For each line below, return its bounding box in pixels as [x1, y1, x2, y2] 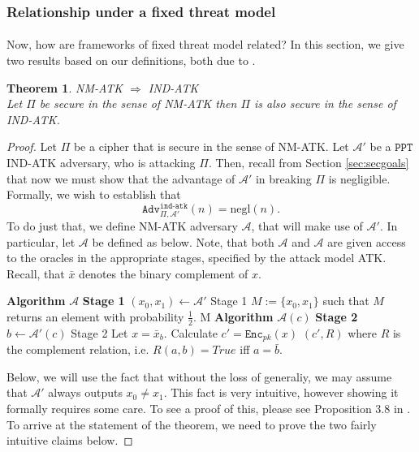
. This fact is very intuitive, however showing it [163, 384, 399, 401]
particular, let [6, 233, 76, 250]
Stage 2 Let [71, 324, 128, 341]
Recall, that [6, 265, 65, 282]
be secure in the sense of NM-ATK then [39, 95, 237, 112]
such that [322, 292, 369, 309]
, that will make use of [251, 217, 363, 235]
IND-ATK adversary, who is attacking [6, 154, 196, 170]
